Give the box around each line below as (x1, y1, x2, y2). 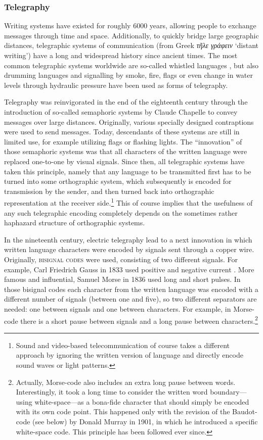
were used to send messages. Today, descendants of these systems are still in (4, 126, 240, 137)
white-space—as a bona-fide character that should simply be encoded (34, 396, 249, 407)
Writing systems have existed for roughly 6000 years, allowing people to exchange (4, 20, 256, 31)
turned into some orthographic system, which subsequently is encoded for (4, 176, 232, 186)
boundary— (210, 386, 247, 397)
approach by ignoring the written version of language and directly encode (16, 350, 243, 360)
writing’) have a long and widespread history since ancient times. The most (4, 50, 238, 60)
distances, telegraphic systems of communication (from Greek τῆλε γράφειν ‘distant (4, 40, 259, 51)
